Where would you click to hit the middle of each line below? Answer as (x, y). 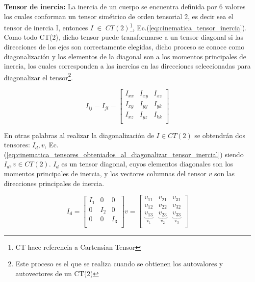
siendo (234, 154)
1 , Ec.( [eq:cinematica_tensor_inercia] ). (188, 27)
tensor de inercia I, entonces (46, 27)
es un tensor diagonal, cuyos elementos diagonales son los (147, 164)
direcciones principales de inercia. (54, 183)
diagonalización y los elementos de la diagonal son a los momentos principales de (125, 56)
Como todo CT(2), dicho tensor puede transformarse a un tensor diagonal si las (124, 37)
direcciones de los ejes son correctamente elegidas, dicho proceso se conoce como (124, 47)
